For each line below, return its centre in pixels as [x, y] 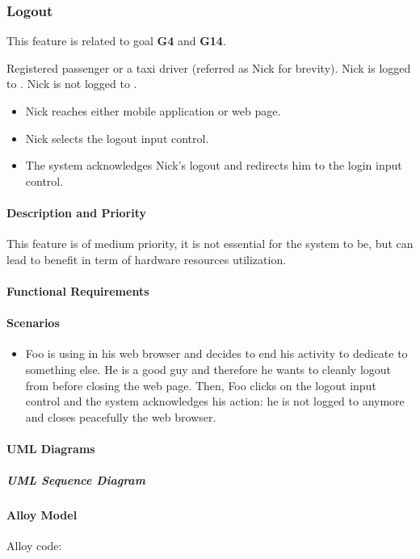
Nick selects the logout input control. [117, 138]
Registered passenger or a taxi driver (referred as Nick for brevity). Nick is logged [209, 67]
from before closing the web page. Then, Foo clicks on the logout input [201, 385]
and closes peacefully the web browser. [121, 416]
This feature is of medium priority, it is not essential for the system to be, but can [210, 244]
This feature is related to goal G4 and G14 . [116, 41]
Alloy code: [34, 546]
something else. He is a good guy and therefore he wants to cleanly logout [208, 369]
